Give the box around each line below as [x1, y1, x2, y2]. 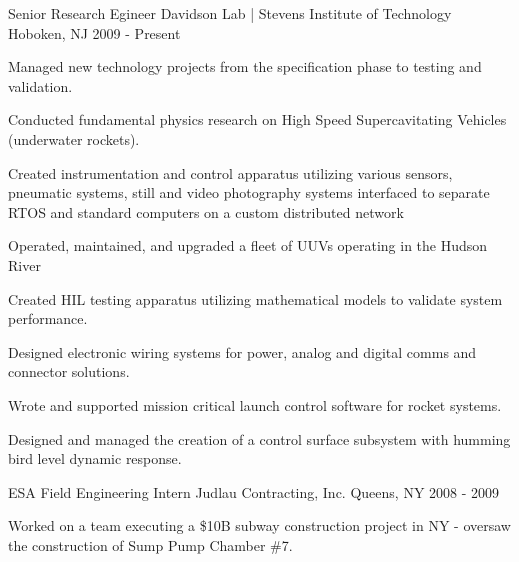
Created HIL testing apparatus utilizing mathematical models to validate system [8, 288, 503, 309]
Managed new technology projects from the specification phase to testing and [8, 56, 482, 77]
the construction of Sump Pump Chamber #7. [8, 534, 293, 555]
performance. [8, 308, 88, 329]
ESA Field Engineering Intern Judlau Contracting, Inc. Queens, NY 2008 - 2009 [8, 481, 500, 502]
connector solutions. [8, 361, 130, 382]
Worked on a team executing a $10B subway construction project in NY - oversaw [8, 515, 511, 536]
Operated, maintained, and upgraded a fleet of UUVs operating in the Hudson [8, 235, 488, 256]
